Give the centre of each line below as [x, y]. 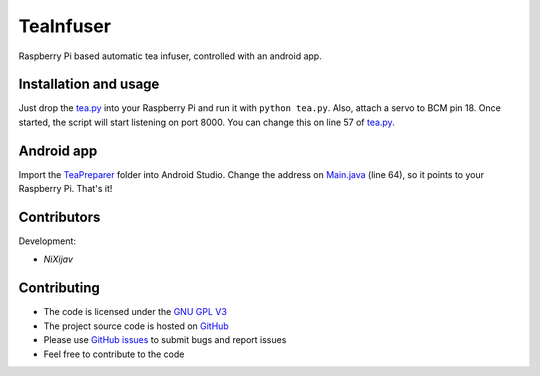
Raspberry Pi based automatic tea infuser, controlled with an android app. [170, 56]
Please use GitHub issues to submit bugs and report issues [165, 340]
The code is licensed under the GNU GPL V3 [135, 312]
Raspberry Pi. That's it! [65, 189]
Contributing [59, 288]
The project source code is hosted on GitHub [136, 326]
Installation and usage [89, 84]
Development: [47, 241]
